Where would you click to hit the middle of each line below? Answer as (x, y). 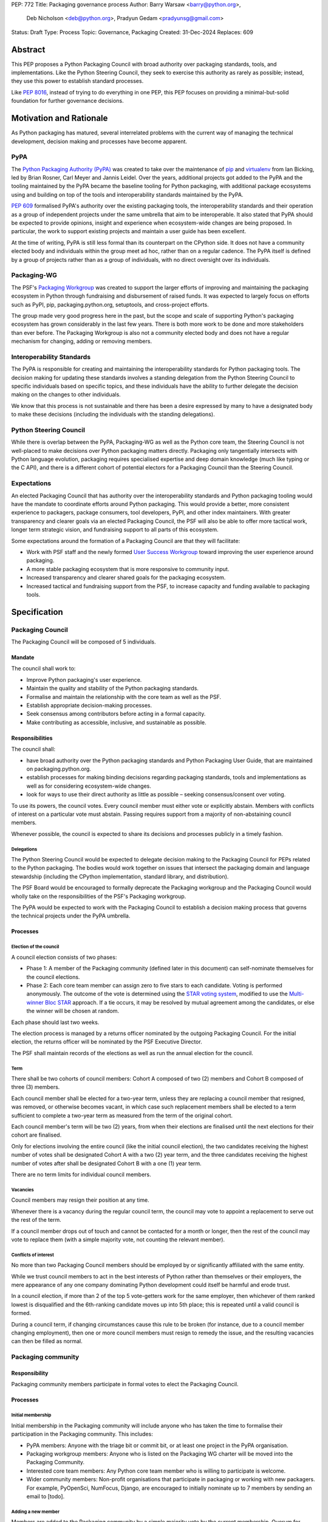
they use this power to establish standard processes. (77, 81)
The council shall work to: (43, 668)
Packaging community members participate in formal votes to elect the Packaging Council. (125, 1384)
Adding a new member (36, 1512)
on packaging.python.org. (59, 769)
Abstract (28, 50)
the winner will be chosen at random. (73, 1011)
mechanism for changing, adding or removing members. (81, 342)
